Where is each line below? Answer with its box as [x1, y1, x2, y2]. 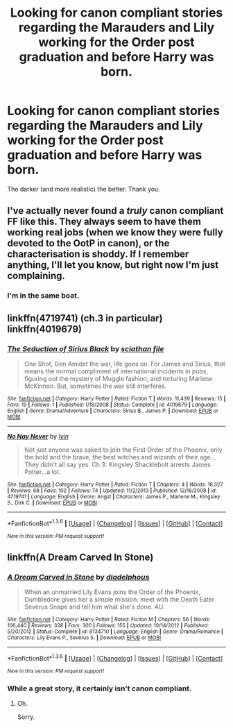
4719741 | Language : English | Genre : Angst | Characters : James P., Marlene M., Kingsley [7, 493, 221, 500]
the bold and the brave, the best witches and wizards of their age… [24, 452, 216, 461]
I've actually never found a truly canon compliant [7, 205, 224, 217]
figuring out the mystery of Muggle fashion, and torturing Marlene [24, 374, 213, 382]
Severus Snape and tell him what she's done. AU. [24, 602, 165, 611]
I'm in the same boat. [7, 291, 80, 300]
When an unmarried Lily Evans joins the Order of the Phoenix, [24, 588, 201, 596]
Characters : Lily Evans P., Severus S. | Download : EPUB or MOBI [7, 634, 162, 641]
